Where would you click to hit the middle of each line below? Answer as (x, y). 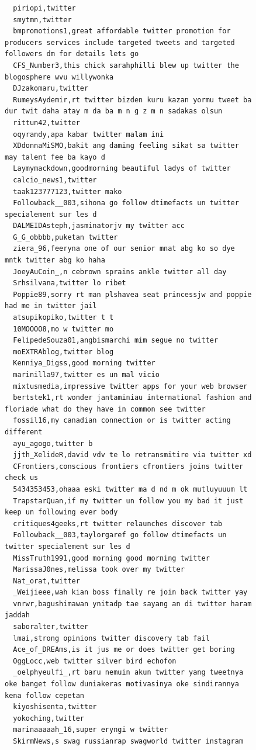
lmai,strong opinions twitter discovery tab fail (111, 638)
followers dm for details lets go (72, 54)
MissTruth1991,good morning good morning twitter (111, 558)
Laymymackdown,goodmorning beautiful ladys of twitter (122, 169)
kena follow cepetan (45, 695)
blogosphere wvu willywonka (59, 77)
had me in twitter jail (51, 306)
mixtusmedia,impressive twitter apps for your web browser (130, 386)
